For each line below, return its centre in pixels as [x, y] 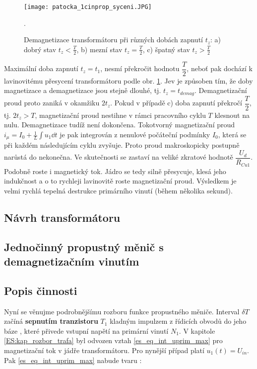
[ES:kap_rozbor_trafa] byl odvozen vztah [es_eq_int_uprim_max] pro [113, 340]
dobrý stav [40, 49]
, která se [232, 135]
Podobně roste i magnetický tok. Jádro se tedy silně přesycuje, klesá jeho [115, 171]
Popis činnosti [41, 290]
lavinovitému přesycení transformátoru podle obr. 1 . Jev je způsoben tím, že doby [128, 80]
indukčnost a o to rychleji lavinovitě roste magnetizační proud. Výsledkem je [120, 181]
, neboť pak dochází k [220, 68]
